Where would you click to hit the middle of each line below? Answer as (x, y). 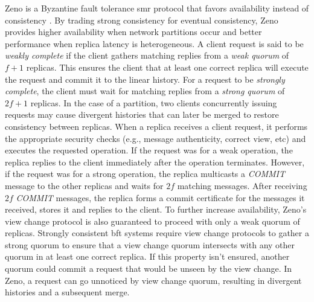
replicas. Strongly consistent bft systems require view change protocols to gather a (157, 233)
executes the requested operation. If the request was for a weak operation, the (149, 150)
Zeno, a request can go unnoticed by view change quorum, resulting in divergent (153, 280)
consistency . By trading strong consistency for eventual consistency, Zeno (142, 20)
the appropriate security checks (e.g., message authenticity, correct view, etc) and (155, 138)
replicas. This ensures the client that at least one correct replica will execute (167, 67)
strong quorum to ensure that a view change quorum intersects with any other (150, 244)
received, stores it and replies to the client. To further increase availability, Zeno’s (156, 209)
